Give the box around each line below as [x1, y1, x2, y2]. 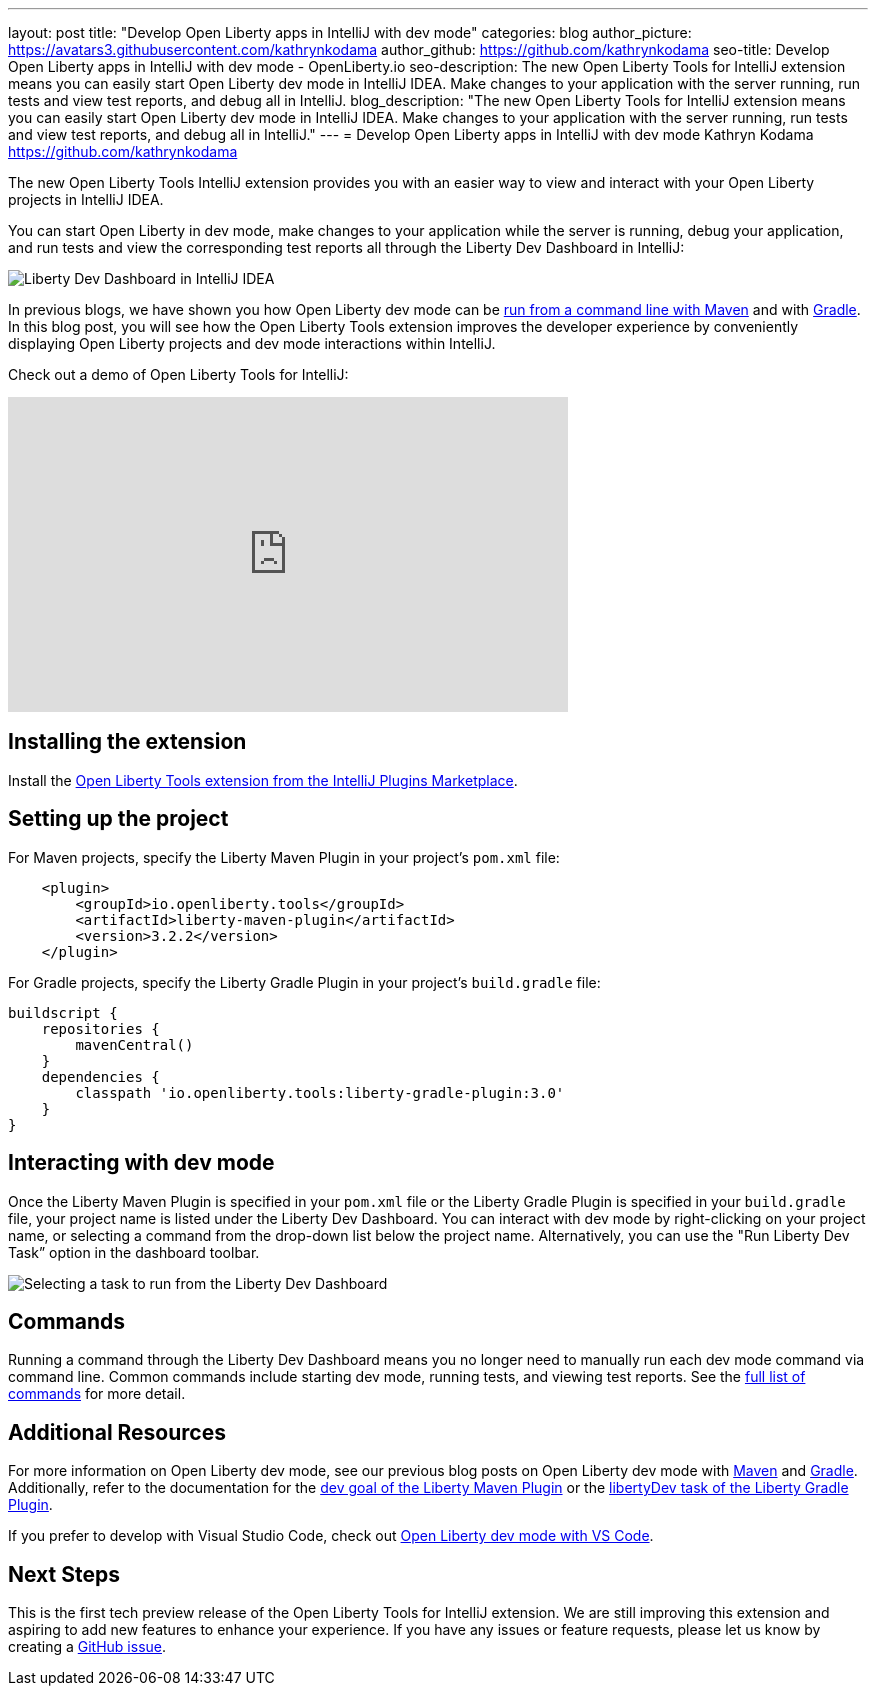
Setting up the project [8, 806, 229, 832]
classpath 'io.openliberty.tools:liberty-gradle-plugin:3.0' [75, 1084, 565, 1101]
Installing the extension [8, 729, 247, 755]
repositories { [41, 1020, 160, 1037]
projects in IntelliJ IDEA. [8, 191, 164, 208]
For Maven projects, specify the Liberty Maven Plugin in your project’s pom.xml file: [8, 848, 560, 866]
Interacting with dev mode [8, 1150, 275, 1176]
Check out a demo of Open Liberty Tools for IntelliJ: [8, 366, 349, 383]
